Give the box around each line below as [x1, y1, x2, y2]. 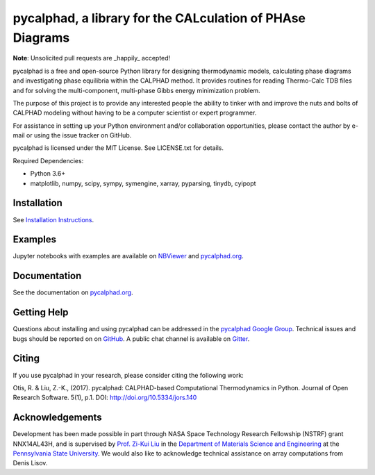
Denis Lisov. [12, 459, 48, 467]
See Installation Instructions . [12, 215, 94, 224]
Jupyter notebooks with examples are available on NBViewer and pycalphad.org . [12, 252, 244, 260]
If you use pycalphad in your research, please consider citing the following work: [12, 371, 244, 379]
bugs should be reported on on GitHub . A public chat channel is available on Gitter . [12, 334, 250, 343]
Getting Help [12, 306, 69, 319]
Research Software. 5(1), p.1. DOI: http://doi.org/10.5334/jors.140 [12, 393, 197, 402]
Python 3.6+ [30, 169, 66, 178]
